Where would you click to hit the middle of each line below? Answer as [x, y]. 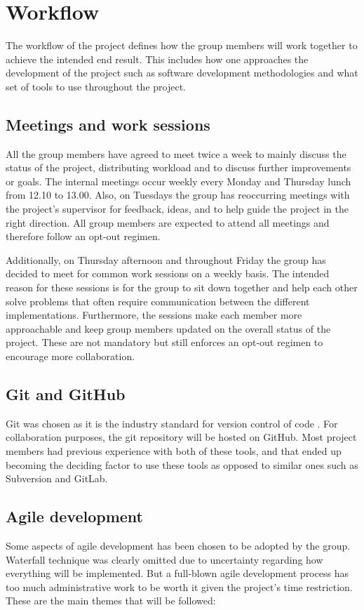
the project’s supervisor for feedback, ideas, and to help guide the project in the [177, 209]
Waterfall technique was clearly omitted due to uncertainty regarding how [164, 559]
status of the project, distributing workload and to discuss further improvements [178, 167]
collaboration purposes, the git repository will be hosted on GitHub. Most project [181, 437]
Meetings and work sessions [108, 124]
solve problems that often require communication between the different [158, 301]
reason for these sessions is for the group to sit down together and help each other [182, 287]
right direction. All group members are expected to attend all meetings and [168, 222]
